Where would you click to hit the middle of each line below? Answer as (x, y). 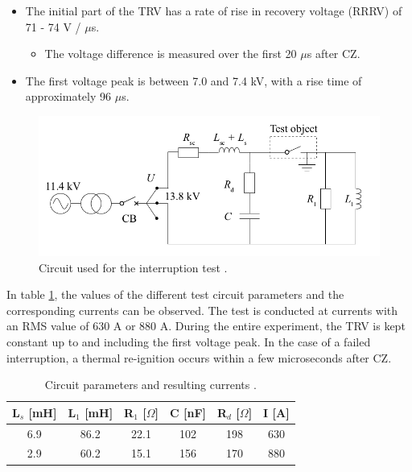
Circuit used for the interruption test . (133, 267)
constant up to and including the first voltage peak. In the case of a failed (189, 341)
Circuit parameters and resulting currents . (150, 385)
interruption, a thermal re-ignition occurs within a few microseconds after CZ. (199, 357)
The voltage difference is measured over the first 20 (171, 54)
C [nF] (188, 412)
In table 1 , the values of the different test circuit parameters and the (175, 294)
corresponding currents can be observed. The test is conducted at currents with (202, 310)
